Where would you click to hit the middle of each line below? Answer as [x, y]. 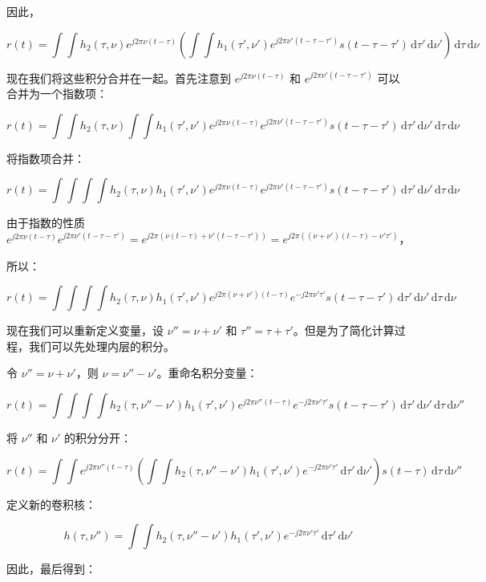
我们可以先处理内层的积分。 [101, 346]
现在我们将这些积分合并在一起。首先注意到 [119, 77]
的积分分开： [98, 437]
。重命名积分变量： [207, 373]
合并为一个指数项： [57, 94]
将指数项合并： [46, 158]
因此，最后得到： [51, 569]
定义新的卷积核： [51, 504]
